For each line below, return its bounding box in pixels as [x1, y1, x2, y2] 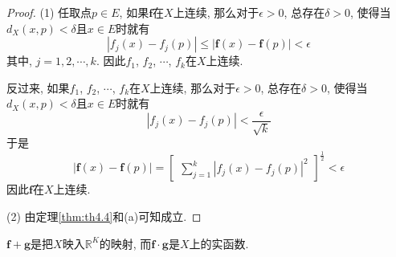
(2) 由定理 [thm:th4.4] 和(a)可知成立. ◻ [6, 207, 202, 224]
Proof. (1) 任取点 [6, 4, 92, 20]
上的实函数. [189, 235, 249, 251]
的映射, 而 [99, 235, 152, 251]
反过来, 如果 [6, 79, 70, 96]
